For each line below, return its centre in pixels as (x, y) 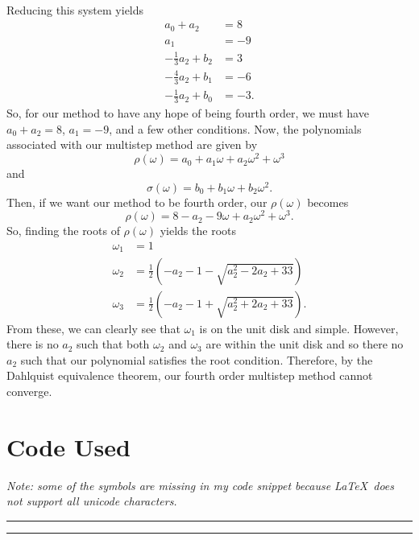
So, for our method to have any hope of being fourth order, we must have (188, 113)
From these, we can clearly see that (93, 328)
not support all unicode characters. (92, 501)
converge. (29, 391)
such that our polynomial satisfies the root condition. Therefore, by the (197, 359)
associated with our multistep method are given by (132, 144)
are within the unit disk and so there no (305, 344)
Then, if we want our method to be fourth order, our (137, 202)
